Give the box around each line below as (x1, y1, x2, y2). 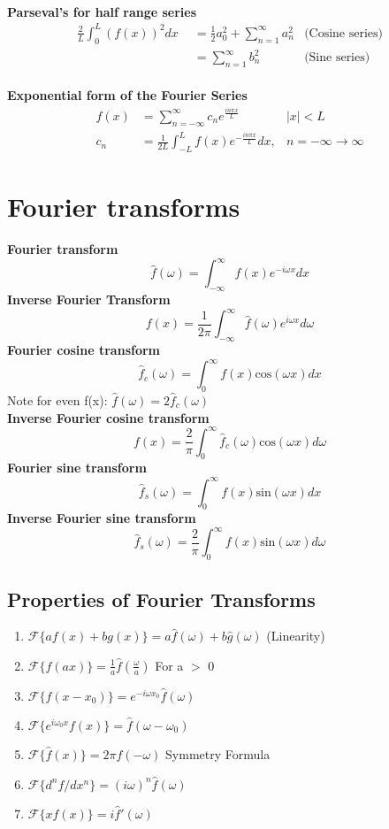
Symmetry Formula (165, 744, 271, 763)
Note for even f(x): (7, 390, 108, 409)
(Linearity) (266, 626, 325, 645)
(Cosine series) (304, 27, 384, 40)
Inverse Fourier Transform (7, 290, 171, 309)
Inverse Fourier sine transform (7, 509, 196, 527)
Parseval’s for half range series (7, 2, 197, 20)
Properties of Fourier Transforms (7, 585, 316, 612)
